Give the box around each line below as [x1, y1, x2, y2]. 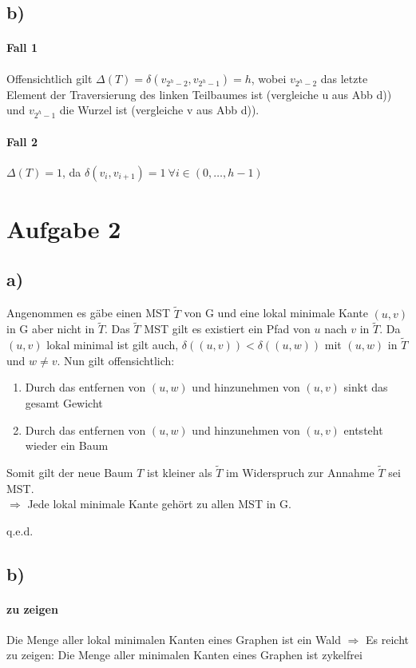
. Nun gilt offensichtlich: [57, 352, 175, 368]
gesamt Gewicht [25, 394, 103, 411]
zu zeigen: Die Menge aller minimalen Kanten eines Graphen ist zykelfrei [6, 646, 363, 663]
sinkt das [343, 379, 388, 396]
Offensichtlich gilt [6, 70, 93, 86]
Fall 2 [6, 133, 38, 149]
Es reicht [366, 630, 410, 647]
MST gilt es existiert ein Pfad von [144, 320, 311, 337]
